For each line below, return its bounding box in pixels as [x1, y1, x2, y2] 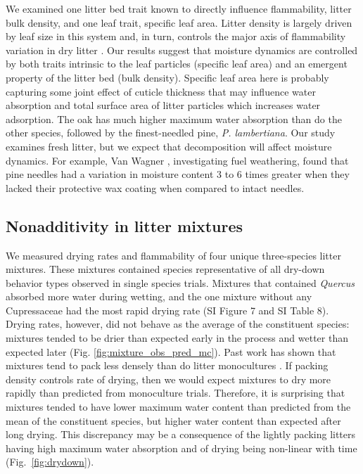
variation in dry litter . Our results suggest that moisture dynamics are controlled [6, 42, 358, 57]
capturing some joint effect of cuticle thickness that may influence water [6, 84, 316, 98]
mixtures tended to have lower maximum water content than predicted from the [6, 399, 351, 414]
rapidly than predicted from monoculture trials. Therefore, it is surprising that [6, 385, 345, 400]
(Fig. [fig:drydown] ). [6, 454, 94, 469]
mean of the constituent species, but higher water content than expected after [6, 413, 341, 428]
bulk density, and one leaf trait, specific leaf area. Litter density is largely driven [6, 15, 352, 30]
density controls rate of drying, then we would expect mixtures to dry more [6, 371, 331, 386]
